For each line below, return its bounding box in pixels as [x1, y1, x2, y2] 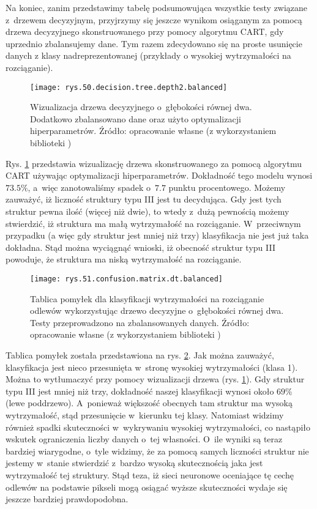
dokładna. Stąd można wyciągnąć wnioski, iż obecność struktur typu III [6, 240, 275, 253]
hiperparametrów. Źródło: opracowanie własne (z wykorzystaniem [30, 124, 277, 137]
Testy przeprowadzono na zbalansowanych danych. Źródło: [30, 316, 250, 329]
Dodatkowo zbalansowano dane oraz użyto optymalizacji [30, 112, 241, 125]
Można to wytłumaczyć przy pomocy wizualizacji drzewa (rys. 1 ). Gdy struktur [6, 373, 305, 385]
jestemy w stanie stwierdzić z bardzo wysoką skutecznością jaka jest [6, 456, 263, 469]
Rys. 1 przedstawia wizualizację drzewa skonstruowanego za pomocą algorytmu [6, 157, 302, 169]
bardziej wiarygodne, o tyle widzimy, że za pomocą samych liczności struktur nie [6, 444, 309, 457]
